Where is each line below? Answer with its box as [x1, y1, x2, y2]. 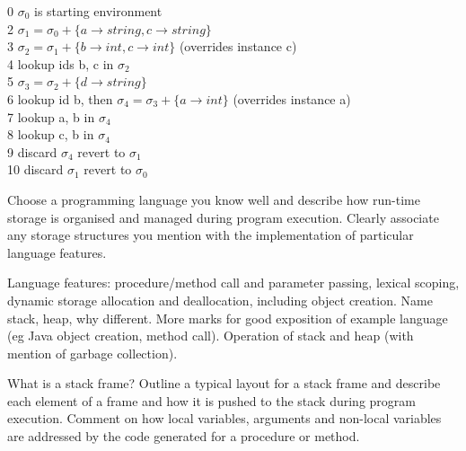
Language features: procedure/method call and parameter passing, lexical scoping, [7, 273, 460, 292]
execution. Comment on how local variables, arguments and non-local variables [7, 409, 442, 428]
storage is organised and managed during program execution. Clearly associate [7, 208, 439, 226]
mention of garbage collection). [7, 343, 178, 362]
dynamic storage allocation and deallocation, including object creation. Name [7, 290, 433, 309]
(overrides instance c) [179, 37, 297, 56]
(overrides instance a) [233, 89, 351, 108]
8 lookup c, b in [7, 125, 94, 144]
